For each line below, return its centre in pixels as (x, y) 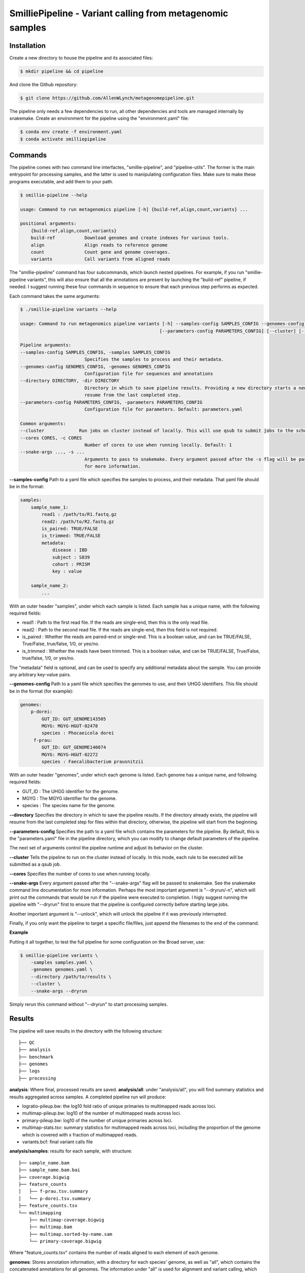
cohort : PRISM (71, 564)
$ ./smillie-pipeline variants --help (68, 310)
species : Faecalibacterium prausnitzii (93, 762)
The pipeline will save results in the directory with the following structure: (86, 1031)
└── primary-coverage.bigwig (65, 1241)
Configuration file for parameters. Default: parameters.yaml (163, 409)
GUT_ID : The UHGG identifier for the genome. (71, 791)
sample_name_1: (50, 507)
